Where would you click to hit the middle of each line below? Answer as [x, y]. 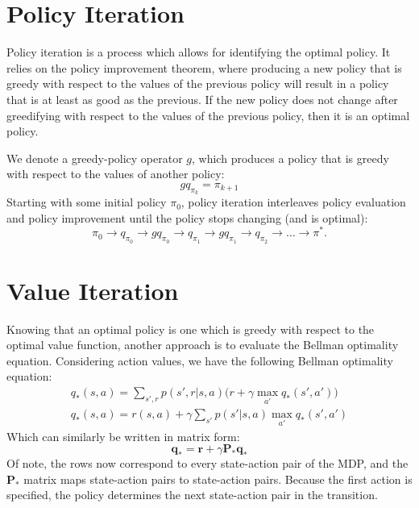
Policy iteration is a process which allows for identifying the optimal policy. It [199, 52]
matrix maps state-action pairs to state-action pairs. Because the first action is [218, 479]
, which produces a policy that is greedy [290, 158]
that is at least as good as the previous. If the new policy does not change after [202, 99]
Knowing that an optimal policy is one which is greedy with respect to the [191, 329]
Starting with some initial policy [87, 202]
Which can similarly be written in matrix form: [123, 436]
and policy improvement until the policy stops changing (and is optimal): [187, 217]
